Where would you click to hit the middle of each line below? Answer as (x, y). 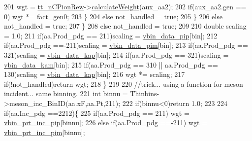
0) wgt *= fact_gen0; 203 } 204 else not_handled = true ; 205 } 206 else (113, 16)
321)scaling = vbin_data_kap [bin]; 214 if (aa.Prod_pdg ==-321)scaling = (116, 54)
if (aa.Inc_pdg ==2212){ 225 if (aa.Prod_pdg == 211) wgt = (97, 113)
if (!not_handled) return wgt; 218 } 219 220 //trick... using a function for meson (124, 84)
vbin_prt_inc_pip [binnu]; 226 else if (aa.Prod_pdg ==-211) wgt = (106, 123)
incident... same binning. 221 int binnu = (66, 93)
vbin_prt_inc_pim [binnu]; (45, 132)
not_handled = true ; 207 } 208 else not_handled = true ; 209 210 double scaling (125, 26)
